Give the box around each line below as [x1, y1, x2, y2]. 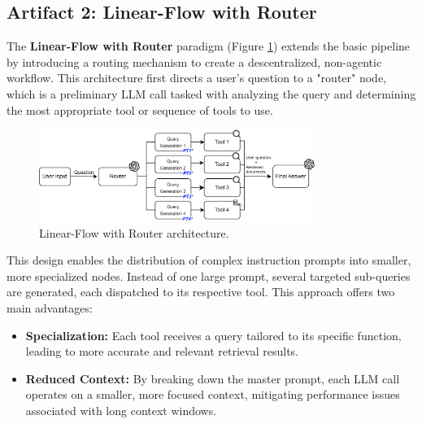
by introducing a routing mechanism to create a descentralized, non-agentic [7, 53, 382, 70]
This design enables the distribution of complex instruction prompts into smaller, [7, 251, 411, 269]
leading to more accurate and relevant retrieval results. [25, 343, 298, 360]
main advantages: [7, 299, 93, 317]
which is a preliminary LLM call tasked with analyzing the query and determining [7, 85, 416, 102]
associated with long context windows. [25, 402, 217, 419]
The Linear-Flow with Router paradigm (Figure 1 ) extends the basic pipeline [7, 37, 411, 55]
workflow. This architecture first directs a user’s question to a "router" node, [7, 69, 387, 86]
